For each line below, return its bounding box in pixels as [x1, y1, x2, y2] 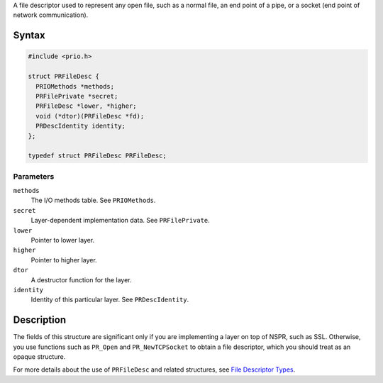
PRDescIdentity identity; [35, 122, 126, 131]
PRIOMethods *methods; [35, 82, 115, 90]
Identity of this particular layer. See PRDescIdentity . [30, 295, 189, 304]
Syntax [13, 29, 45, 42]
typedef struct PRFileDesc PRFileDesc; [28, 152, 167, 160]
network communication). [13, 11, 89, 19]
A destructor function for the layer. [30, 275, 132, 284]
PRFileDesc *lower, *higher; [35, 102, 138, 110]
